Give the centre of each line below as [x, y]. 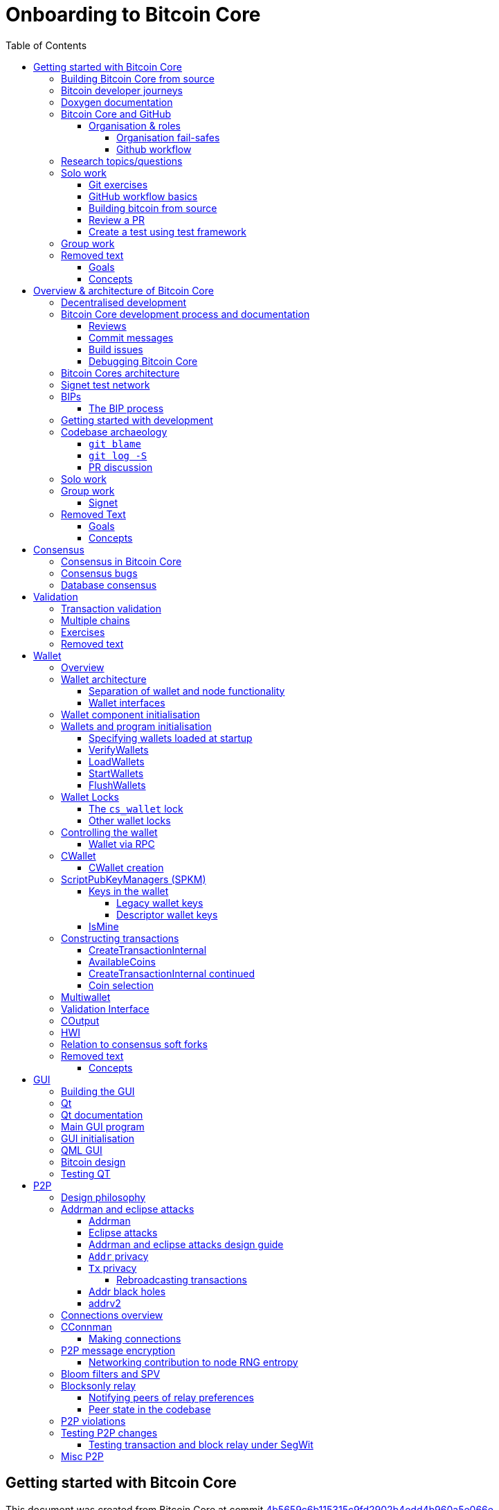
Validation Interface [105, 1009]
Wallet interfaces [127, 702]
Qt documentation [102, 1114]
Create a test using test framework [167, 231]
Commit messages [131, 337]
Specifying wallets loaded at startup [171, 738]
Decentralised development [124, 302]
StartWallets [116, 773]
